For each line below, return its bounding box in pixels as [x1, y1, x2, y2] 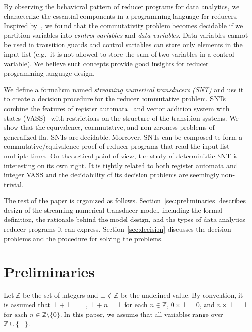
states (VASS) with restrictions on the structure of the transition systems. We [4, 112, 239, 123]
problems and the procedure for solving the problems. [4, 233, 163, 243]
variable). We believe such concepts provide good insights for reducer [4, 58, 209, 68]
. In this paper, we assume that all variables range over [60, 309, 223, 319]
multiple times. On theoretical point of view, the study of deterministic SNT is [4, 150, 238, 160]
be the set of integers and [23, 290, 98, 300]
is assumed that [4, 299, 50, 309]
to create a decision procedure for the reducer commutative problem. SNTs [4, 94, 226, 104]
